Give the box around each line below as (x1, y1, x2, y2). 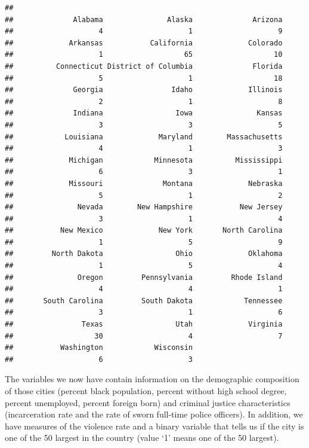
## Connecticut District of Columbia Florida (5, 62, 283, 71)
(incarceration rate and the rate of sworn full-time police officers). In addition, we (5, 408, 303, 420)
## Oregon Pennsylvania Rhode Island (5, 273, 283, 282)
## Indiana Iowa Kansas (5, 109, 283, 118)
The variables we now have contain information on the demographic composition (5, 373, 299, 385)
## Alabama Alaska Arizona (5, 15, 283, 24)
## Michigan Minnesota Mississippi (5, 156, 283, 164)
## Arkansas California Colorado (5, 38, 283, 47)
